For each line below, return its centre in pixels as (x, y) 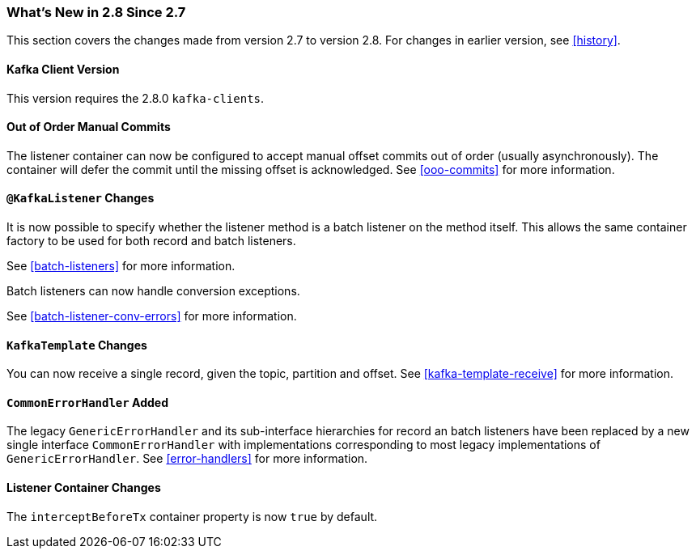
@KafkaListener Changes (81, 198)
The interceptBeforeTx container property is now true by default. (192, 516)
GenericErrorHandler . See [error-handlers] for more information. (187, 459)
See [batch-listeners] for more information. (121, 266)
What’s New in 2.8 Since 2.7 (96, 12)
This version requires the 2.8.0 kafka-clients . (136, 98)
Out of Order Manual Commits (89, 127)
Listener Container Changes (84, 488)
